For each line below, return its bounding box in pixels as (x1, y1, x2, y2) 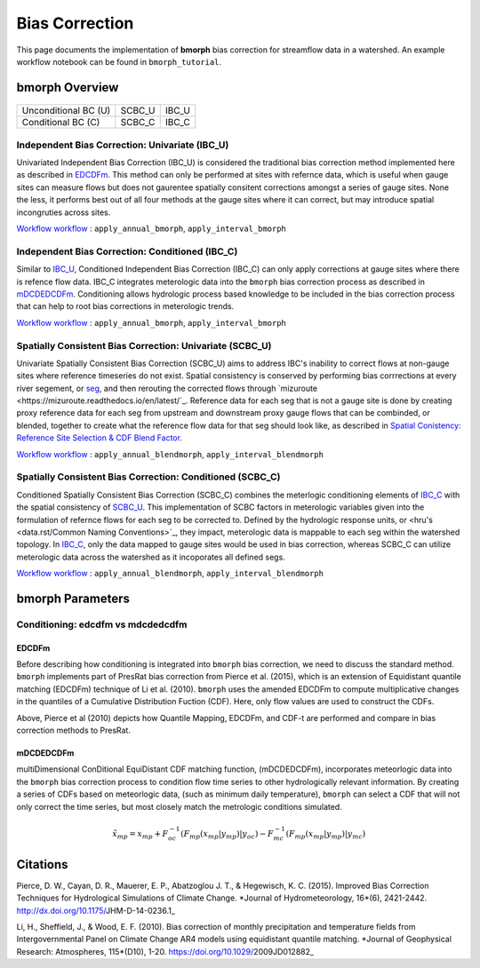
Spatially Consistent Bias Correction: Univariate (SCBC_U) (16, 339, 272, 352)
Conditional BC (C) (21, 116, 100, 129)
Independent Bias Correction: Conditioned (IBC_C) (16, 245, 238, 258)
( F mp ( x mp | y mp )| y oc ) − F (180, 829, 275, 841)
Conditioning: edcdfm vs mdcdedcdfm (16, 618, 188, 631)
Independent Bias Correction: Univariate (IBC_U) (16, 139, 229, 151)
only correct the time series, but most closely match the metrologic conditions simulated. (16, 801, 342, 812)
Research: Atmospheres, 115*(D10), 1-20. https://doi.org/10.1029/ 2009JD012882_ (16, 946, 315, 956)
